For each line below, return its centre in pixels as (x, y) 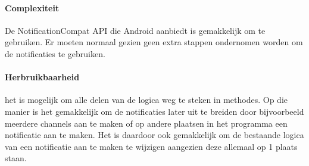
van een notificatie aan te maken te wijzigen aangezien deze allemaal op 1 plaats (151, 146)
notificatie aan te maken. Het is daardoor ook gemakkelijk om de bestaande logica (154, 135)
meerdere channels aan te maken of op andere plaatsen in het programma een (146, 123)
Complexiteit (32, 7)
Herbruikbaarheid (42, 77)
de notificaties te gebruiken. (55, 53)
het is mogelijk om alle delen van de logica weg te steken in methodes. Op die (146, 100)
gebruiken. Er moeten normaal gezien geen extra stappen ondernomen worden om (154, 42)
